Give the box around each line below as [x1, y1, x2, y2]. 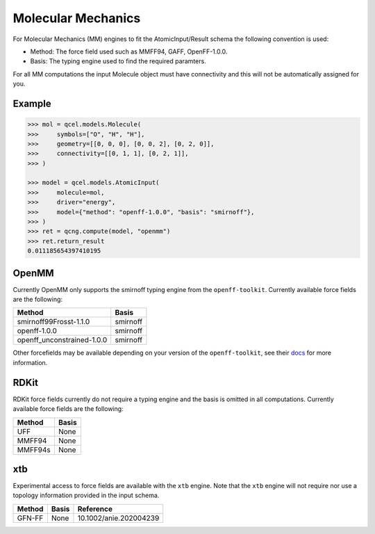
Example [12, 97, 51, 109]
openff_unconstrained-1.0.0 [17, 335, 108, 345]
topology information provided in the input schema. [12, 491, 160, 500]
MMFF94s [17, 445, 51, 455]
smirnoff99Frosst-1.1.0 [17, 317, 90, 327]
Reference [77, 504, 112, 514]
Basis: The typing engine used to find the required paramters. [30, 57, 206, 65]
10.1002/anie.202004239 [77, 513, 160, 523]
